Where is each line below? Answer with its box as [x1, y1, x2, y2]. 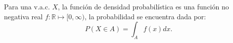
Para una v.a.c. [4, 1, 50, 11]
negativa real [4, 11, 43, 21]
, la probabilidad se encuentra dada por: [84, 11, 206, 21]
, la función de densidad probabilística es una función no [58, 1, 229, 11]
